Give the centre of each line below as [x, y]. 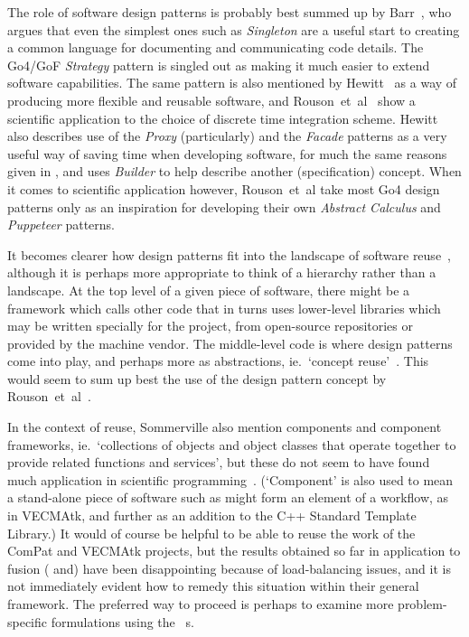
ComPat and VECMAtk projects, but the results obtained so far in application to [234, 551]
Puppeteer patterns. [61, 225]
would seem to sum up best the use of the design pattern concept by [197, 378]
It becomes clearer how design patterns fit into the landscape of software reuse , [230, 254]
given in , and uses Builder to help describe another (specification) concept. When [234, 171]
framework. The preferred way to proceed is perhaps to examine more [201, 604]
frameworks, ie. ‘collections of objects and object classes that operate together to [232, 444]
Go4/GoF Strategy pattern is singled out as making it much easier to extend [219, 65]
